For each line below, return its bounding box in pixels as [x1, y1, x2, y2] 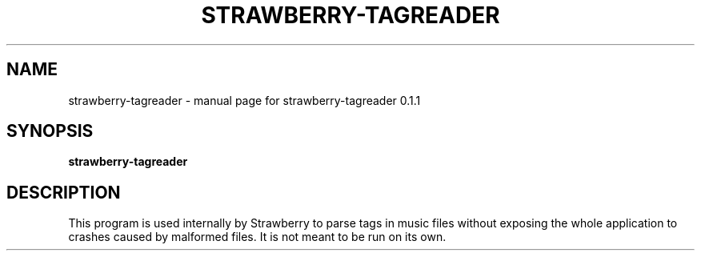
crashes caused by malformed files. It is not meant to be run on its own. [68, 230, 447, 244]
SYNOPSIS [6, 121, 94, 142]
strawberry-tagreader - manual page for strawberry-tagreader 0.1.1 [68, 93, 421, 107]
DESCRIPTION [6, 182, 121, 203]
